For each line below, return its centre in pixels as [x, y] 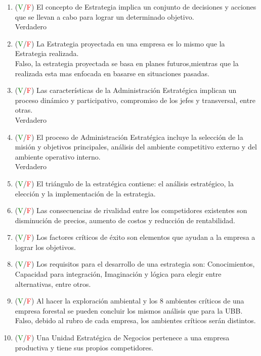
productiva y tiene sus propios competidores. [84, 347]
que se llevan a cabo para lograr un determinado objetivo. [104, 16]
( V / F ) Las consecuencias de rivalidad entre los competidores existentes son [131, 210]
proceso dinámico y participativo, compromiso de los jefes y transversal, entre [135, 100]
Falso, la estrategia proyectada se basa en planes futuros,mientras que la [127, 63]
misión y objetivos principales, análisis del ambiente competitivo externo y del [136, 147]
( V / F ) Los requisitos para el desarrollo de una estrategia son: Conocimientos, [135, 264]
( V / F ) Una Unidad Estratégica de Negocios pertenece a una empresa [122, 338]
